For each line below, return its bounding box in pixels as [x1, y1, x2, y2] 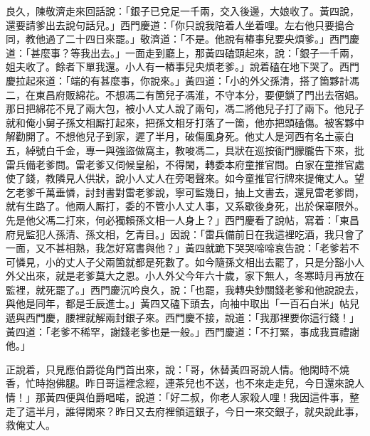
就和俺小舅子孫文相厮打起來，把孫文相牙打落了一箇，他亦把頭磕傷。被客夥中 [6, 115, 364, 129]
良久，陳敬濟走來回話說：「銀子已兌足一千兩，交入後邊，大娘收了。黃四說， [6, 4, 359, 18]
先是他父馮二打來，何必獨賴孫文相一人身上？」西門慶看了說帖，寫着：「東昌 [6, 212, 359, 227]
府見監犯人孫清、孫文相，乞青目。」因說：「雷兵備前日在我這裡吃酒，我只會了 [6, 226, 364, 241]
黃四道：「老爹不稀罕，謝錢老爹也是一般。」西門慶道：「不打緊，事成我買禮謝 [6, 324, 359, 339]
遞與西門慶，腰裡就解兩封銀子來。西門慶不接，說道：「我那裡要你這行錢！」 [6, 310, 359, 325]
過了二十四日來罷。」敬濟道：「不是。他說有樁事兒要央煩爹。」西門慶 [45, 31, 359, 46]
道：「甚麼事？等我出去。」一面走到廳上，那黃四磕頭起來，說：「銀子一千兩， [6, 45, 359, 60]
